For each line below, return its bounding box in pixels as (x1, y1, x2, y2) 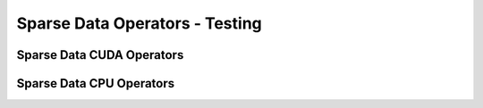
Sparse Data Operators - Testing (16, 13, 263, 33)
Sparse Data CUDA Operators (16, 47, 184, 62)
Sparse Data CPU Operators (16, 76, 175, 91)
